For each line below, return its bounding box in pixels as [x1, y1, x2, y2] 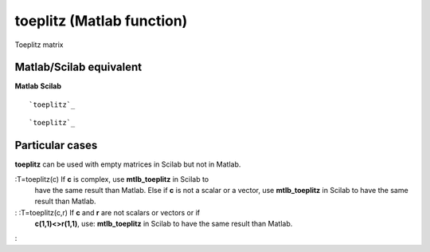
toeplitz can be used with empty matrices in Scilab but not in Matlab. [14, 159, 241, 169]
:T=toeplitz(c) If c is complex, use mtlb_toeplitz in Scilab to [14, 174, 209, 183]
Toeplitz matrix [14, 40, 64, 49]
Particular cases [14, 139, 98, 152]
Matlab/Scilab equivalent [14, 61, 143, 74]
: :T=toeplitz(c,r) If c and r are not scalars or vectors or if [14, 207, 201, 217]
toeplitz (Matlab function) [14, 12, 188, 30]
